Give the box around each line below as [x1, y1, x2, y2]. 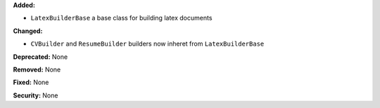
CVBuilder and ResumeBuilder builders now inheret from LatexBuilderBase [30, 39, 265, 48]
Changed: [13, 27, 43, 35]
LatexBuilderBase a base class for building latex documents [30, 14, 213, 22]
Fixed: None [13, 78, 49, 87]
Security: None [13, 91, 58, 100]
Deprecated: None [13, 53, 68, 61]
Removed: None [13, 65, 61, 74]
